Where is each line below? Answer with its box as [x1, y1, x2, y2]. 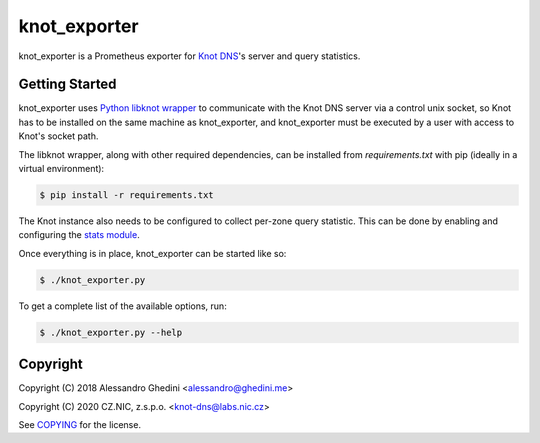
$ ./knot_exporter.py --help [39, 326, 183, 338]
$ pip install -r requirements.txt [39, 190, 214, 200]
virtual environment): [18, 163, 105, 175]
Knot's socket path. [18, 130, 99, 142]
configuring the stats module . [18, 229, 140, 241]
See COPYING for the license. [18, 419, 142, 430]
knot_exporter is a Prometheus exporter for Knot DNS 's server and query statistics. [18, 50, 361, 62]
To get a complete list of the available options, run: [18, 300, 227, 312]
